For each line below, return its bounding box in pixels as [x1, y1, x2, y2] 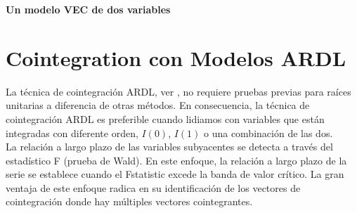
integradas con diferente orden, [6, 125, 138, 140]
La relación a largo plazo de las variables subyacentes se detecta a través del [6, 139, 333, 154]
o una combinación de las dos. [203, 125, 333, 140]
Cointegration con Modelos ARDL [6, 43, 346, 72]
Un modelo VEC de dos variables [6, 2, 171, 16]
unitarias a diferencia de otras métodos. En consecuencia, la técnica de [6, 98, 310, 112]
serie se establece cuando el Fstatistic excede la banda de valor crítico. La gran [6, 167, 344, 181]
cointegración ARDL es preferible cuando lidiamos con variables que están [6, 111, 325, 126]
